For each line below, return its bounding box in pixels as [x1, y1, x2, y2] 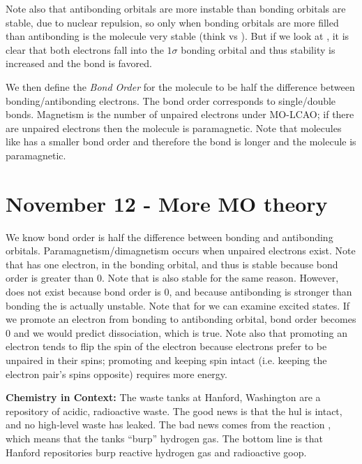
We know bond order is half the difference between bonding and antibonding [6, 229, 333, 244]
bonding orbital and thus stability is [181, 42, 335, 57]
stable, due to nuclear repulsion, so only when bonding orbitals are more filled [6, 15, 339, 29]
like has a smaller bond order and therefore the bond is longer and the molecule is [6, 134, 356, 149]
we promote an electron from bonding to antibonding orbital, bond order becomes [6, 312, 356, 326]
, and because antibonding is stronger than [169, 284, 352, 299]
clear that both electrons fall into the [6, 42, 164, 57]
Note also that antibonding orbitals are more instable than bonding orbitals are [6, 1, 346, 15]
